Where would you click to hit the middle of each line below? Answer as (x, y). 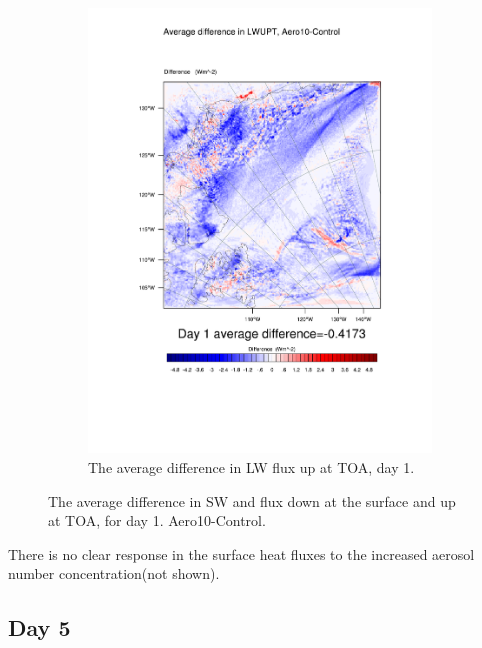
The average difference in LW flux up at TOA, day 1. (251, 466)
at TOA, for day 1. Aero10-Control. (157, 520)
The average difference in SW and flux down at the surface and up (252, 500)
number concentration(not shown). (114, 573)
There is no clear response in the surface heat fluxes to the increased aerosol (241, 553)
